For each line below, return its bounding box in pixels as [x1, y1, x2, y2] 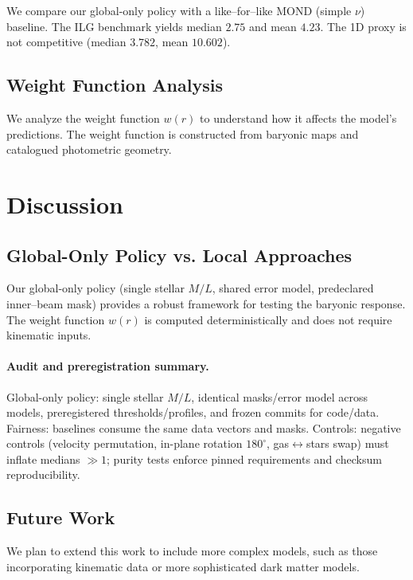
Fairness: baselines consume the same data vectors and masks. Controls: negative [6, 419, 401, 436]
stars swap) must [306, 435, 389, 452]
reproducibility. [6, 466, 80, 483]
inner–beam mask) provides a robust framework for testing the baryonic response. [6, 295, 406, 312]
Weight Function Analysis [6, 72, 223, 97]
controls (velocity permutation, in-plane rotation [6, 435, 243, 452]
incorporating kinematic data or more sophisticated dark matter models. [6, 558, 360, 574]
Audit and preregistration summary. [6, 358, 209, 374]
